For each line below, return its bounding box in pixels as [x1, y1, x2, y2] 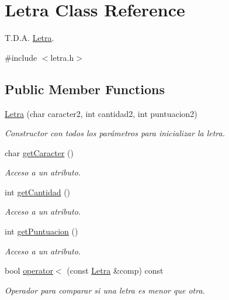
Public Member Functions [5, 80, 165, 98]
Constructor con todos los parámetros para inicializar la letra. [5, 127, 225, 139]
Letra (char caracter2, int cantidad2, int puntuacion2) [5, 107, 197, 119]
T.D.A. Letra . [5, 32, 54, 44]
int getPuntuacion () [5, 225, 78, 237]
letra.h [50, 51, 74, 63]
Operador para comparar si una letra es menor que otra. [5, 284, 205, 296]
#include [5, 51, 37, 63]
